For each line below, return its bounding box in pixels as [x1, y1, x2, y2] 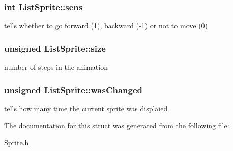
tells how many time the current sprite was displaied [4, 103, 168, 114]
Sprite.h [4, 137, 29, 148]
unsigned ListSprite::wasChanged [4, 83, 143, 96]
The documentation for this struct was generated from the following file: [4, 120, 229, 131]
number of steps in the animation [4, 62, 108, 72]
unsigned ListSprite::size [4, 42, 106, 54]
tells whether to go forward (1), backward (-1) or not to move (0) [4, 20, 208, 31]
